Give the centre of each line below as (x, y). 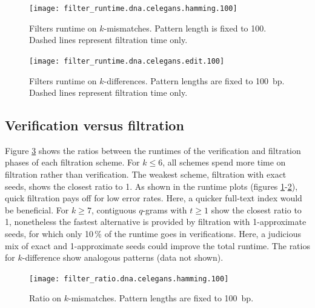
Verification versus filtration (94, 125)
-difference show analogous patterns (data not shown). (123, 257)
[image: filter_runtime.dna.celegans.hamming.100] (133, 8)
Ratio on (45, 298)
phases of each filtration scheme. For (72, 162)
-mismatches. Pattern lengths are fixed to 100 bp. (161, 298)
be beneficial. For (37, 209)
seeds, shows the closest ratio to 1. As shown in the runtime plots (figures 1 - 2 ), (151, 186)
